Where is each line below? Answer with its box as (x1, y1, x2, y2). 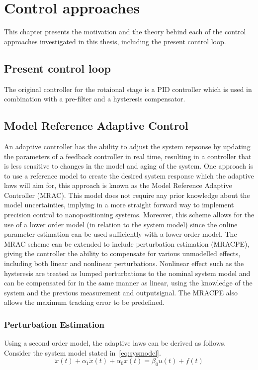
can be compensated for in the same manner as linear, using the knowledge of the (4, 277, 253, 288)
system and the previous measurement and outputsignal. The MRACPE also (4, 287, 238, 297)
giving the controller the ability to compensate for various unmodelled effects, (4, 248, 241, 259)
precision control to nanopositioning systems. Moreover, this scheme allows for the (4, 209, 255, 220)
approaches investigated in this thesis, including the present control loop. (4, 36, 226, 46)
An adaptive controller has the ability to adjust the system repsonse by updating (4, 141, 251, 151)
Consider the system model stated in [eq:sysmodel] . (4, 347, 161, 358)
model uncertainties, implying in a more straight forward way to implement (4, 199, 234, 210)
